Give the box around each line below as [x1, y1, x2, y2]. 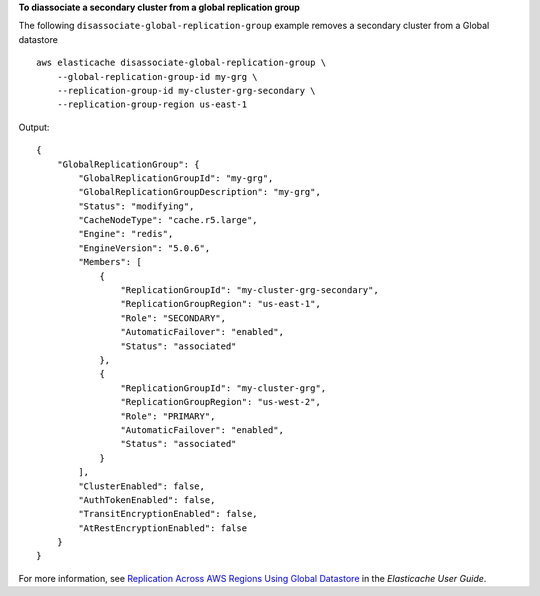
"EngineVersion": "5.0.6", [78, 242, 211, 254]
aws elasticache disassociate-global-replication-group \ [36, 57, 327, 69]
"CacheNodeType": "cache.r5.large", [78, 215, 259, 226]
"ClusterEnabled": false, [78, 480, 205, 492]
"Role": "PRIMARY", [120, 410, 216, 422]
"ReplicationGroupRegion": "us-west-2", [120, 396, 322, 408]
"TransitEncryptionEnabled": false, [78, 508, 259, 520]
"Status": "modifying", [78, 200, 195, 212]
